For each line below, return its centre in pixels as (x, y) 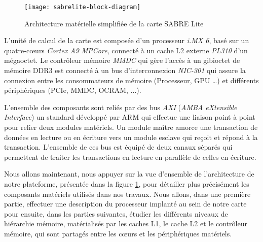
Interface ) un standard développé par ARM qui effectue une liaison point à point (130, 117)
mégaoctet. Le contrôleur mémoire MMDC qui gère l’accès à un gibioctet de (122, 60)
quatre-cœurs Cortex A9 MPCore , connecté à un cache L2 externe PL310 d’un (126, 50)
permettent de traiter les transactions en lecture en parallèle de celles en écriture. (130, 157)
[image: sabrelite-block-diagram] (83, 7)
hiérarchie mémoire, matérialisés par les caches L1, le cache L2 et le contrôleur (126, 223)
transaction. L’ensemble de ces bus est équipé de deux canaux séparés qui (118, 147)
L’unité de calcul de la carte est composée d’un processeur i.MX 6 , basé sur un (127, 40)
